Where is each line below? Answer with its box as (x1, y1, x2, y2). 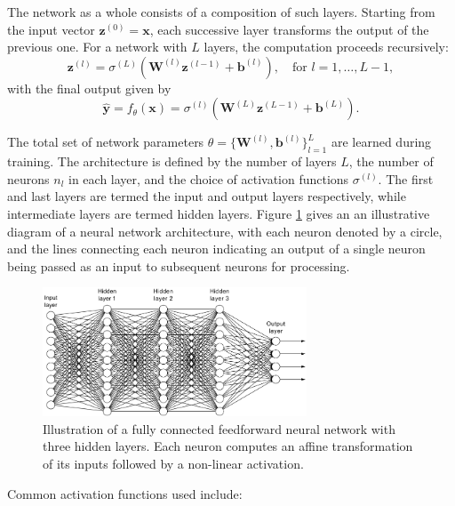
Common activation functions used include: (7, 484, 243, 502)
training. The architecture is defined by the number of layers (7, 152, 337, 171)
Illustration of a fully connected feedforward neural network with (43, 419, 395, 438)
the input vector (7, 20, 95, 38)
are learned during (331, 133, 432, 151)
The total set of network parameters (7, 133, 204, 151)
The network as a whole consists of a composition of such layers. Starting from (7, 3, 435, 20)
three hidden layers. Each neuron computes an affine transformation (43, 437, 413, 455)
